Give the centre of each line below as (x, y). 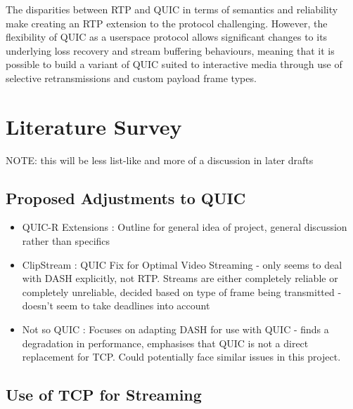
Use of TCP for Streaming (104, 395)
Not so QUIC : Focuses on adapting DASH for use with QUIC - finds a (175, 329)
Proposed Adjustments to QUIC (126, 197)
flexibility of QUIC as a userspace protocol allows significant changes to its (167, 37)
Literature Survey (94, 126)
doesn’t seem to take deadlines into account (116, 306)
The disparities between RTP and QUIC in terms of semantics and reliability (172, 9)
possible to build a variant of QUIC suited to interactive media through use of (174, 64)
